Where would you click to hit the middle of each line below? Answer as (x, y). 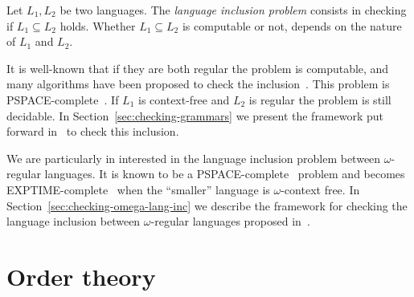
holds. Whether (98, 25)
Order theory (81, 276)
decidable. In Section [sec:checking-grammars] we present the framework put (195, 115)
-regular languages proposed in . (230, 221)
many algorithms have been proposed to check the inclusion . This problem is (198, 84)
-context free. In (320, 189)
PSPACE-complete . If (63, 99)
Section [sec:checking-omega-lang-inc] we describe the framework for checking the (207, 205)
